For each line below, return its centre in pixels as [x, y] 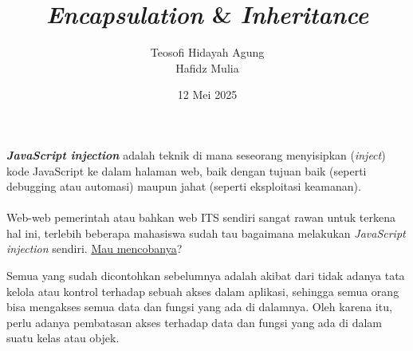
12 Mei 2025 [207, 95]
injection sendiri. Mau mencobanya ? [94, 248]
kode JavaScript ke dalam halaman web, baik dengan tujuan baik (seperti [187, 170]
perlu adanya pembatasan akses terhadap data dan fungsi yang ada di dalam [194, 322]
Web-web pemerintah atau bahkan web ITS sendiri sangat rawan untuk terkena [201, 217]
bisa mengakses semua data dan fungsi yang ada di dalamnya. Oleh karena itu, [199, 307]
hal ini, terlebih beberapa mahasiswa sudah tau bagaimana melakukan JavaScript [206, 233]
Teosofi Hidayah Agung [207, 52]
